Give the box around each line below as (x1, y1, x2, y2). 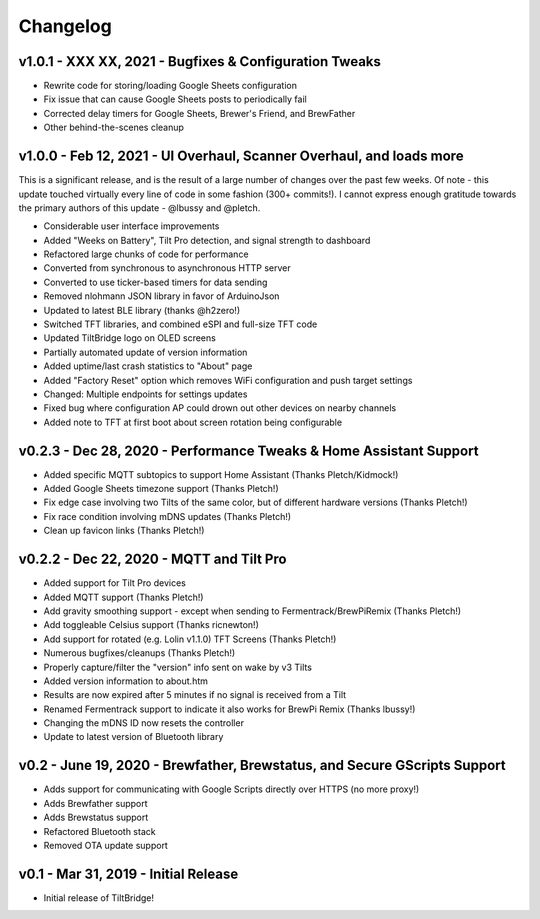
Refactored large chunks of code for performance (43, 248, 249, 260)
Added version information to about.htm (43, 675, 209, 687)
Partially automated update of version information (43, 346, 248, 358)
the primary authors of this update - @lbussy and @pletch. (18, 201, 261, 214)
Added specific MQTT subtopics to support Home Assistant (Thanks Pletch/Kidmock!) (43, 468, 399, 480)
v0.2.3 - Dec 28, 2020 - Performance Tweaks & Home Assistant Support (18, 442, 479, 459)
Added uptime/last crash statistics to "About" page (43, 360, 253, 372)
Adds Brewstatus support (43, 811, 149, 824)
